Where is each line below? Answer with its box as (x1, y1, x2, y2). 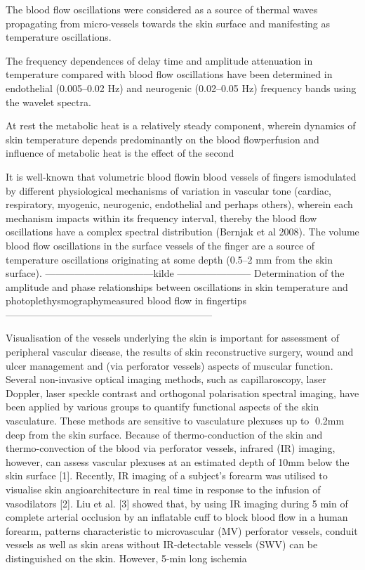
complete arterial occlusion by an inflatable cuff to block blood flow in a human (6, 510, 348, 524)
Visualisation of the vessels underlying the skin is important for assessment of (6, 330, 340, 345)
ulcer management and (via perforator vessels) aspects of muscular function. (6, 358, 333, 373)
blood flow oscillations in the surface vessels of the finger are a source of (6, 238, 315, 252)
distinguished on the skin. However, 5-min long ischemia (6, 550, 247, 565)
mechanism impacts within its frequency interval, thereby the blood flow (6, 210, 317, 225)
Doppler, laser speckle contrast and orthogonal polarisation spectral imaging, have (6, 385, 359, 400)
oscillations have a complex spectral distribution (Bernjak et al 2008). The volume (6, 224, 359, 239)
